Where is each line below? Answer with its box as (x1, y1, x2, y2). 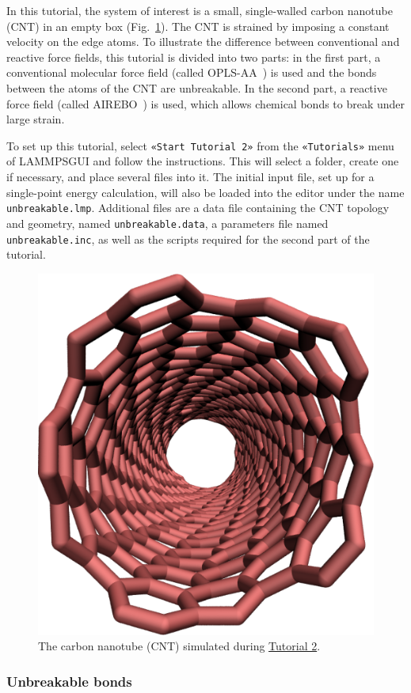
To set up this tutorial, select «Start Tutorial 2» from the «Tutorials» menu (6, 137, 394, 153)
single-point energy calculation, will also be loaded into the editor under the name (6, 184, 405, 200)
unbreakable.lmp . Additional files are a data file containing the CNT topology (6, 199, 390, 216)
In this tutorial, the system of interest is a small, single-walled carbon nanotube (6, 2, 393, 18)
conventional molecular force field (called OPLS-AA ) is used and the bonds (6, 64, 377, 81)
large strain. (6, 111, 65, 127)
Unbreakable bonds (6, 671, 132, 691)
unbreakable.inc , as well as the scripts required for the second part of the (6, 230, 370, 247)
